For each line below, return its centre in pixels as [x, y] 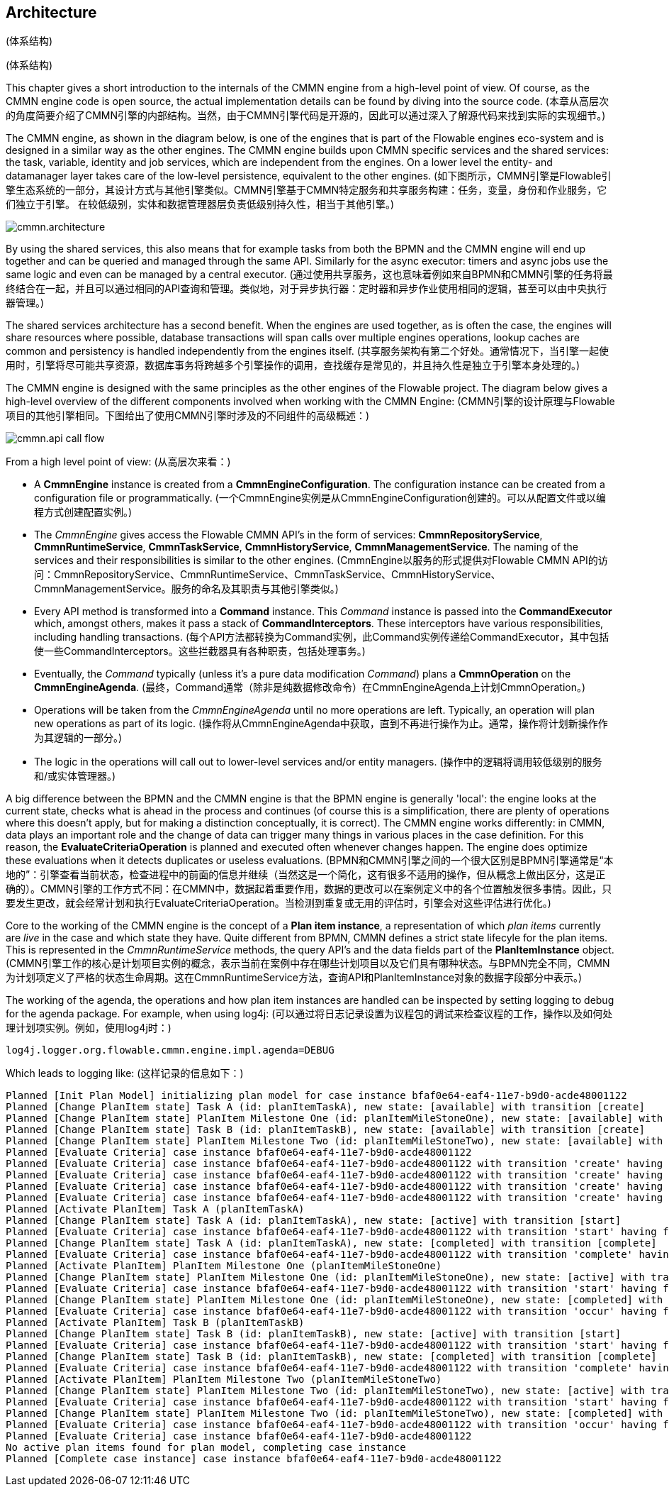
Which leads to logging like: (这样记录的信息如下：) [125, 1073]
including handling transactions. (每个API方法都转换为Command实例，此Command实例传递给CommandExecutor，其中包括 [322, 637]
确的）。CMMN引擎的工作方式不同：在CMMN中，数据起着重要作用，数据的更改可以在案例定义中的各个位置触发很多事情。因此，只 [309, 889]
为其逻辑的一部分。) [78, 738]
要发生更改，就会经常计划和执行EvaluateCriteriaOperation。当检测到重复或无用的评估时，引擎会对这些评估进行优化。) [279, 903]
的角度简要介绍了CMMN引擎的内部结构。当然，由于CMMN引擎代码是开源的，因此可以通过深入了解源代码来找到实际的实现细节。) [306, 116]
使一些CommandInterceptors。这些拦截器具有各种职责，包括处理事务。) [200, 651]
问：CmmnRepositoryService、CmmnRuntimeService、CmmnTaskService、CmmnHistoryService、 [268, 575]
